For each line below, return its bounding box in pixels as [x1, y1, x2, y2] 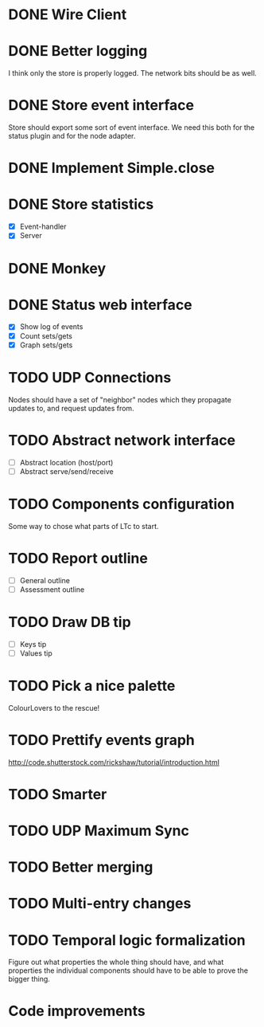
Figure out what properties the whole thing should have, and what [8, 958, 224, 967]
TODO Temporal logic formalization [8, 931, 247, 949]
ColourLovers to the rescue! [8, 703, 100, 712]
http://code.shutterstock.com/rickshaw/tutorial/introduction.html [8, 757, 220, 766]
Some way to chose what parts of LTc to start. [8, 521, 159, 531]
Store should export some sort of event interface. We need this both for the [8, 123, 255, 132]
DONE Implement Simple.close [8, 159, 215, 177]
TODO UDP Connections [8, 368, 172, 386]
